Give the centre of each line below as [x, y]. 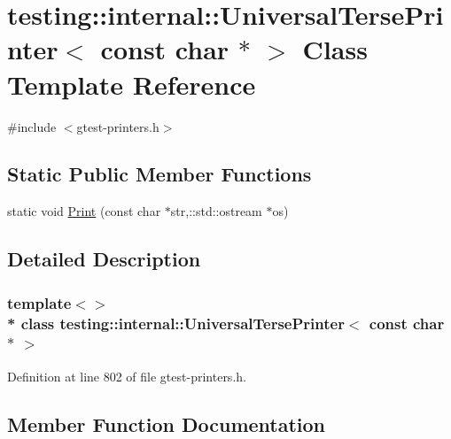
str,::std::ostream [216, 211]
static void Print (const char [84, 211]
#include [32, 126]
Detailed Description [104, 259]
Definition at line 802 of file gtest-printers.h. [127, 376]
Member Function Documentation [167, 424]
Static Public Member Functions [159, 174]
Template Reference [132, 84]
